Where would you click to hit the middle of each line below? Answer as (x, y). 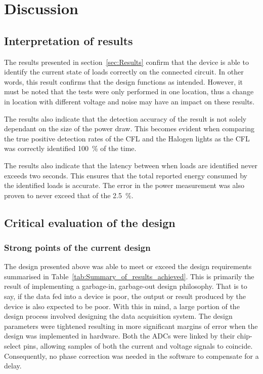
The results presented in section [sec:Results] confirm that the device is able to (126, 62)
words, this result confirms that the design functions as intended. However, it (124, 81)
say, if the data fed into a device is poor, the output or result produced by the (125, 296)
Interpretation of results (69, 40)
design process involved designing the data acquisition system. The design (118, 316)
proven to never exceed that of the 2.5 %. (69, 195)
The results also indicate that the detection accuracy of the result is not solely (125, 118)
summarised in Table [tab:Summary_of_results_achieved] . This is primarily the (129, 276)
